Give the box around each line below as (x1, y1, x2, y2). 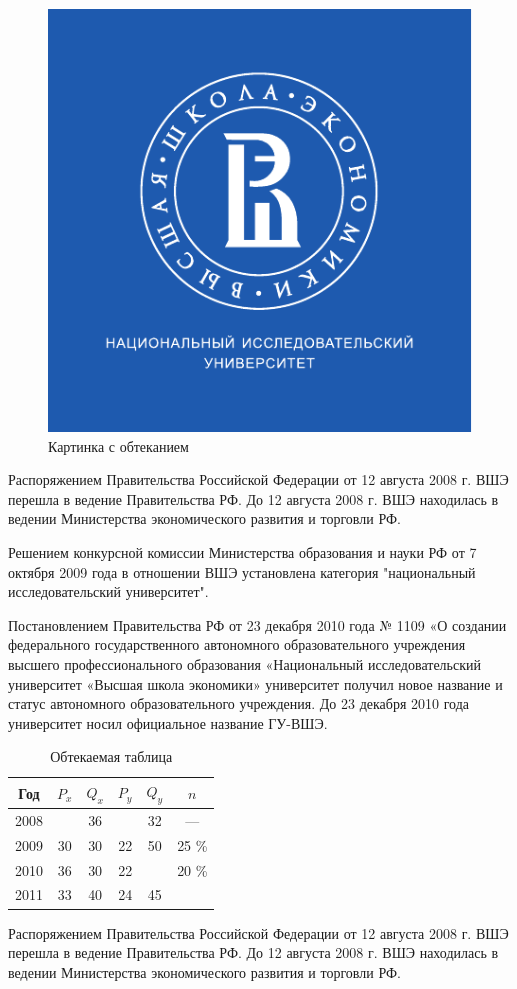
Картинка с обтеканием (48, 435, 189, 456)
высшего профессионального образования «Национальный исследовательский (8, 653, 481, 674)
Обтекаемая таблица (50, 746, 173, 767)
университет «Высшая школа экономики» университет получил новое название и (8, 673, 503, 694)
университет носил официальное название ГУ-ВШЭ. (8, 712, 328, 733)
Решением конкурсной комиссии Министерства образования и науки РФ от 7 (8, 541, 477, 562)
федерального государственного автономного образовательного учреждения (8, 634, 466, 655)
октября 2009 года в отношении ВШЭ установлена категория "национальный (8, 561, 476, 582)
